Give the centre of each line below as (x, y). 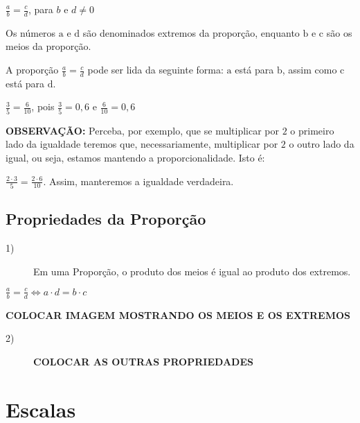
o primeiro (312, 130)
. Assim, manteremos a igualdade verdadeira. (138, 181)
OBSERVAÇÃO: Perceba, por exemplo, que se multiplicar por (143, 130)
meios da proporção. (48, 46)
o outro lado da (322, 144)
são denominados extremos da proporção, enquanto (191, 32)
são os (339, 32)
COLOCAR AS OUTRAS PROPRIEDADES (143, 361)
